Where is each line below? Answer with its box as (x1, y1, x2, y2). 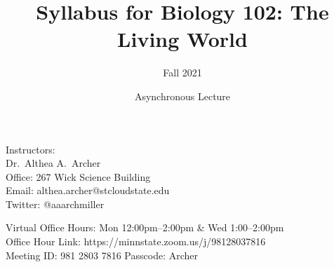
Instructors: (6, 142, 55, 156)
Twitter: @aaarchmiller (6, 196, 105, 211)
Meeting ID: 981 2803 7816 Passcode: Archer (6, 247, 198, 262)
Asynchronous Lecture (134, 88, 231, 103)
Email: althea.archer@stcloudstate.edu (6, 183, 170, 198)
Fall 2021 (163, 65, 202, 80)
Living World (117, 25, 248, 53)
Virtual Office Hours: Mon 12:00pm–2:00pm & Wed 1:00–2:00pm (6, 220, 284, 235)
